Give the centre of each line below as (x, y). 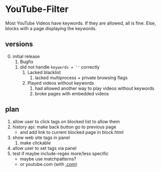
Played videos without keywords (60, 83)
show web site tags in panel (41, 137)
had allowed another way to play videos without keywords (94, 88)
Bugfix (26, 62)
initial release (26, 56)
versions (19, 44)
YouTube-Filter (37, 9)
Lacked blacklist (44, 72)
